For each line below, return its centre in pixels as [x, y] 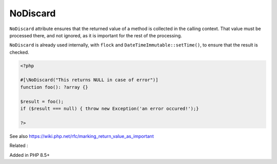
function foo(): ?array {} [54, 87]
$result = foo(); [42, 101]
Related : [19, 146]
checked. [19, 52]
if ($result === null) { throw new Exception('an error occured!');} [110, 109]
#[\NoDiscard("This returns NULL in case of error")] [89, 80]
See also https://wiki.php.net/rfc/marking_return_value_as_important [82, 136]
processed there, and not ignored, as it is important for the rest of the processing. [96, 35]
